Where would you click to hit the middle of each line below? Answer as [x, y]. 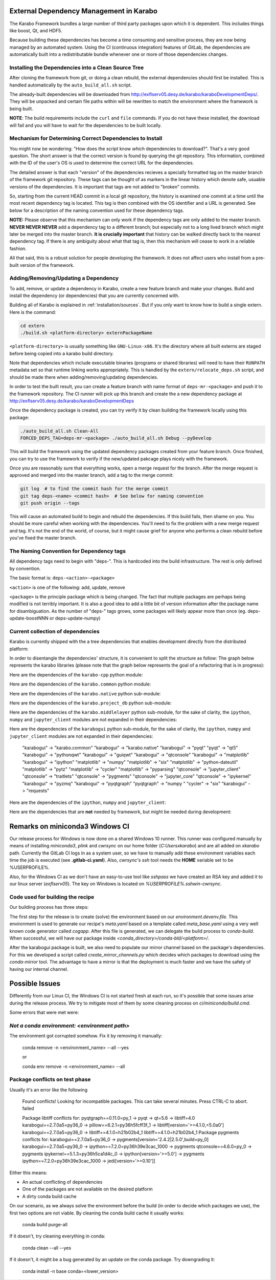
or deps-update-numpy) [75, 618]
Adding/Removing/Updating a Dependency [64, 278]
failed [28, 1108]
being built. [21, 109]
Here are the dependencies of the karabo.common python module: [80, 684]
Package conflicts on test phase [50, 1079]
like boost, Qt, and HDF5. [36, 30]
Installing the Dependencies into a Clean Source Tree [77, 68]
